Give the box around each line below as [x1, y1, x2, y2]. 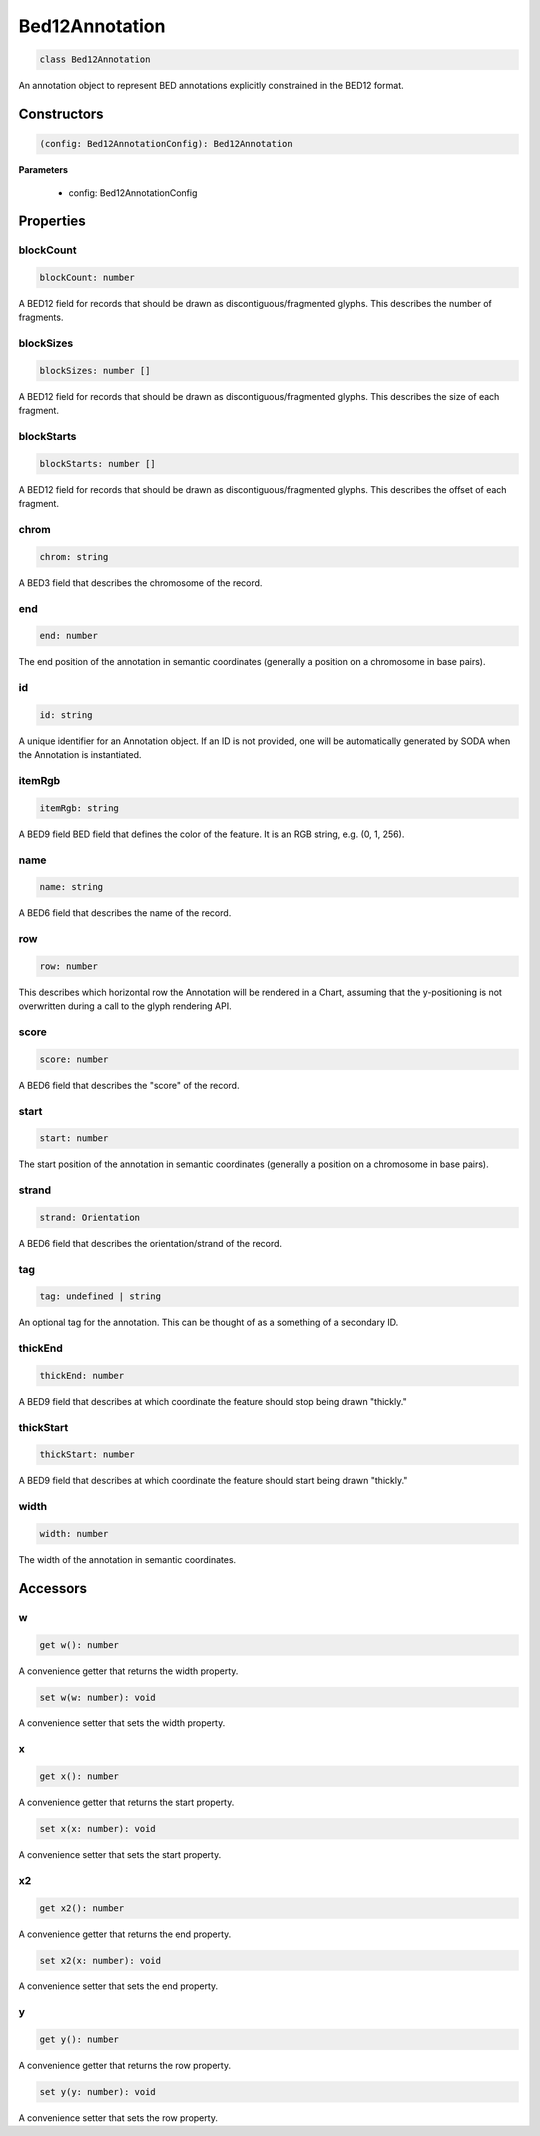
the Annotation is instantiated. [18, 749, 142, 761]
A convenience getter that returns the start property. [18, 1796, 235, 1809]
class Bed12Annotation [39, 54, 151, 65]
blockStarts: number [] [39, 458, 157, 469]
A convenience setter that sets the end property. [18, 1980, 219, 1992]
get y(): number [39, 2034, 120, 2045]
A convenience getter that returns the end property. [18, 1928, 232, 1940]
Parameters [18, 164, 69, 176]
